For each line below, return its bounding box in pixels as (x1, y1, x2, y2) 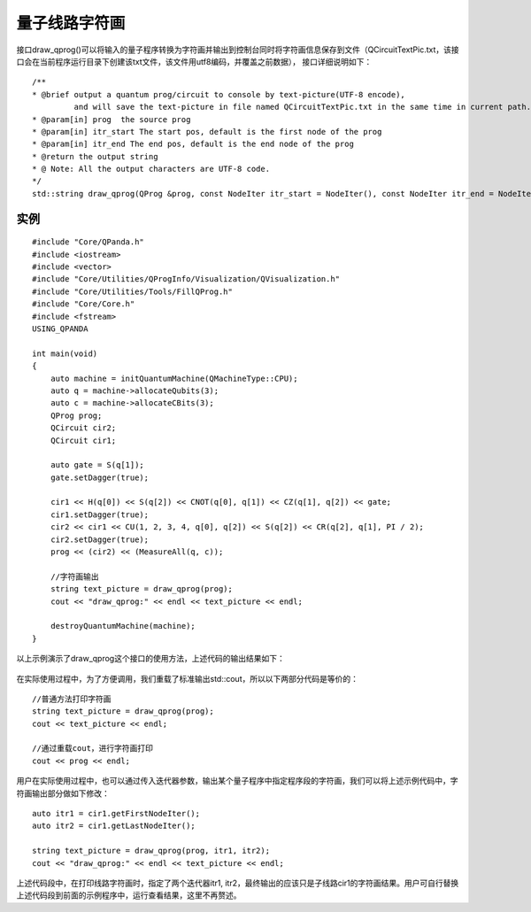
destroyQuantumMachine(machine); (50, 621, 196, 631)
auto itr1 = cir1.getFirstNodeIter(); (32, 808, 201, 819)
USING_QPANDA (32, 323, 88, 334)
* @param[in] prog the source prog (32, 114, 191, 124)
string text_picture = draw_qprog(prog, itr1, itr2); (32, 846, 270, 856)
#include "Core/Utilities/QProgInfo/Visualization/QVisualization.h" (32, 274, 341, 284)
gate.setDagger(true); (50, 472, 150, 483)
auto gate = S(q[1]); (50, 460, 145, 470)
